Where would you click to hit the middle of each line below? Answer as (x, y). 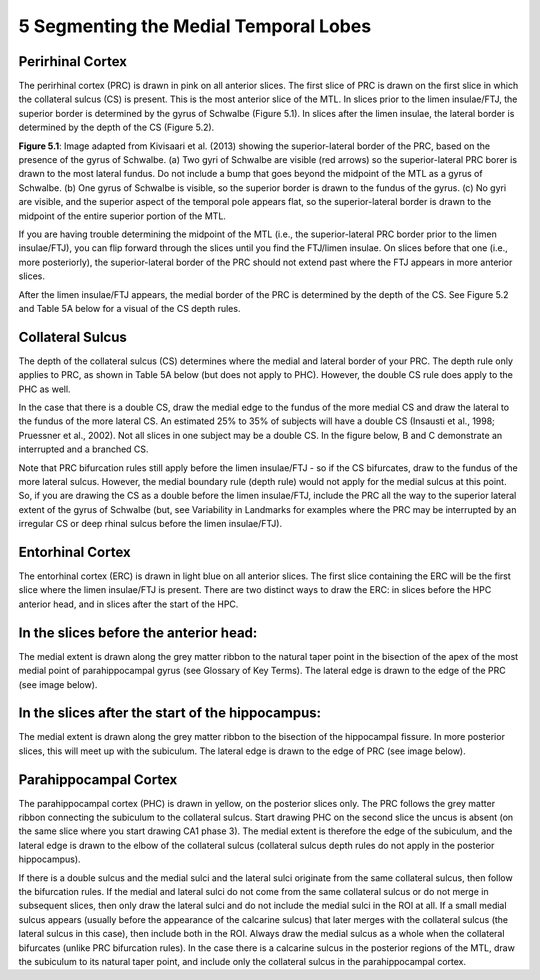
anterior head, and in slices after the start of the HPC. (128, 604)
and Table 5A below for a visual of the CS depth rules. (129, 308)
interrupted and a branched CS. (83, 449)
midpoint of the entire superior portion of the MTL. (122, 216)
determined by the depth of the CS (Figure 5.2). (116, 127)
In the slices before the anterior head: (138, 632)
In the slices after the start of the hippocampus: (170, 713)
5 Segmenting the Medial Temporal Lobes (195, 26)
